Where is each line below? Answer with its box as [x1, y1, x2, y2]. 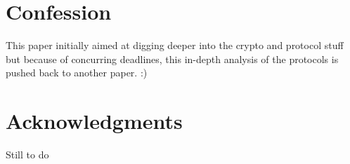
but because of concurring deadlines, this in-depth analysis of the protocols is [6, 51, 339, 66]
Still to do [6, 147, 49, 162]
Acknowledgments [6, 107, 183, 135]
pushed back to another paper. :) [6, 65, 148, 80]
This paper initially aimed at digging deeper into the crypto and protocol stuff [6, 38, 344, 53]
